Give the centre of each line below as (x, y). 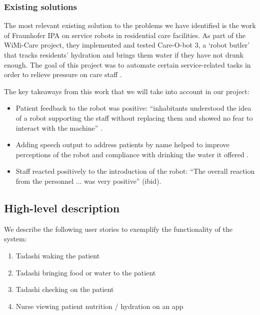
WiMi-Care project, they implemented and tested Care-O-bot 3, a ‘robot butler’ (127, 45)
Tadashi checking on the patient (65, 289)
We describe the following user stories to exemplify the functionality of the (118, 229)
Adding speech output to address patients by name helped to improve (122, 144)
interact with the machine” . (59, 127)
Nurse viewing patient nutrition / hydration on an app (99, 306)
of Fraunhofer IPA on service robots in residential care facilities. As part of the (125, 35)
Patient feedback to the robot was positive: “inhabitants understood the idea (133, 108)
